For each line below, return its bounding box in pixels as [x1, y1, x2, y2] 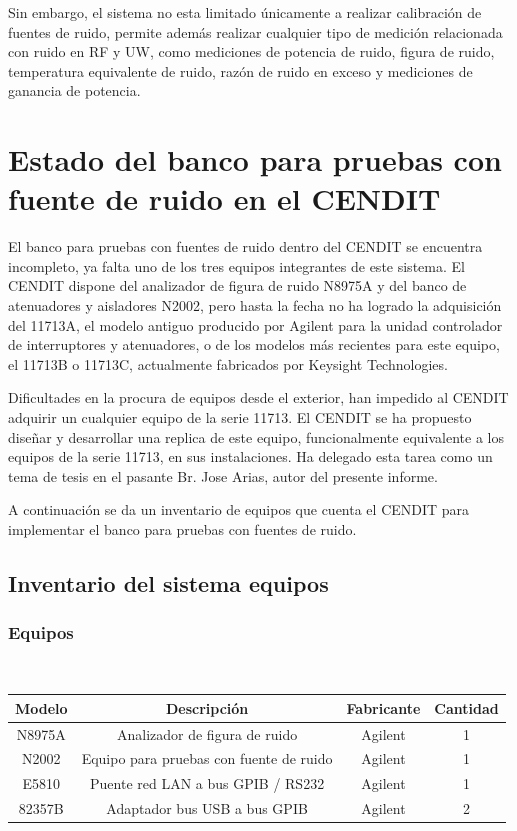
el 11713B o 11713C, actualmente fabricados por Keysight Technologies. [8, 353, 448, 374]
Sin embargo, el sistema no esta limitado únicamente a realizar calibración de [8, 2, 482, 22]
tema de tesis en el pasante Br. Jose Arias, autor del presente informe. [8, 465, 438, 486]
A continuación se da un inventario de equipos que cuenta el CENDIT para [8, 499, 470, 520]
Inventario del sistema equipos [8, 567, 329, 598]
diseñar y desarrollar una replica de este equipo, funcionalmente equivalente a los [8, 426, 504, 447]
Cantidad [434, 697, 499, 718]
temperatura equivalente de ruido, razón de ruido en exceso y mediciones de [8, 60, 473, 81]
